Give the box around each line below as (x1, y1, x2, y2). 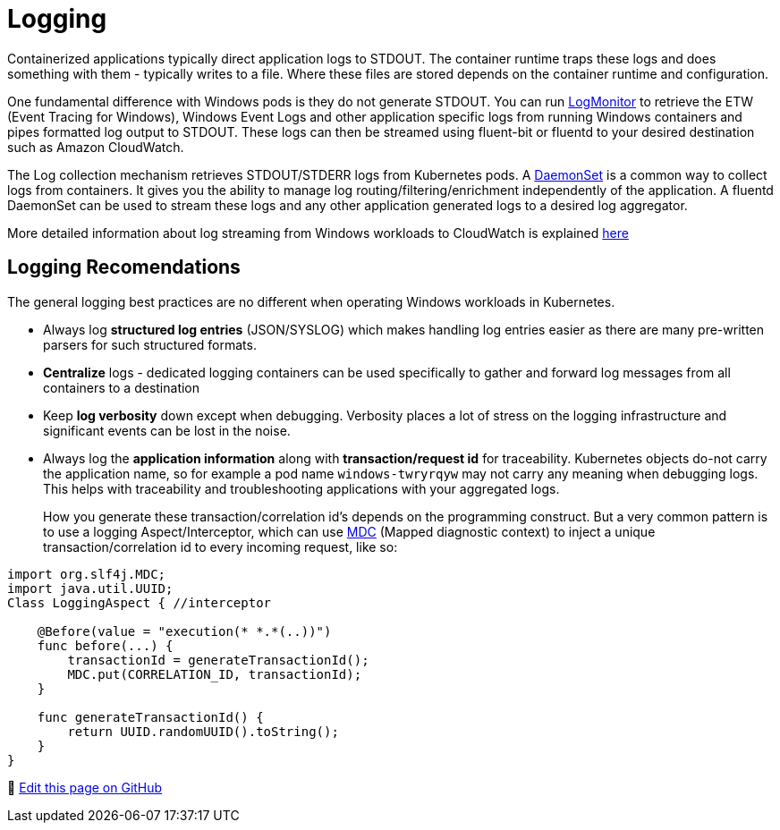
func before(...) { (37, 638, 174, 653)
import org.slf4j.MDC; (7, 566, 166, 581)
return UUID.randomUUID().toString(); (67, 724, 339, 739)
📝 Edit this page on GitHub (7, 779, 163, 795)
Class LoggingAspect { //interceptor (7, 595, 272, 610)
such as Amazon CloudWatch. (7, 139, 184, 155)
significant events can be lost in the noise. (43, 422, 291, 438)
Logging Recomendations (7, 256, 241, 279)
